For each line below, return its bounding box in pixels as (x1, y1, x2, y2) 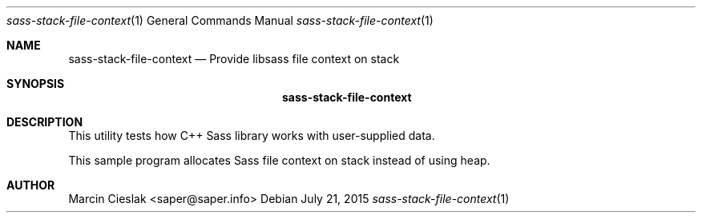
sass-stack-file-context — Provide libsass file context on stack (68, 52, 400, 66)
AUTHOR (6, 178, 55, 192)
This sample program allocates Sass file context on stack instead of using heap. (68, 153, 490, 167)
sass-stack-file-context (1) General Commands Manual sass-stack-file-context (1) (6, 14, 434, 27)
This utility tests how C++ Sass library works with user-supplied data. (68, 129, 435, 142)
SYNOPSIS (6, 77, 65, 90)
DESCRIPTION (6, 115, 83, 129)
